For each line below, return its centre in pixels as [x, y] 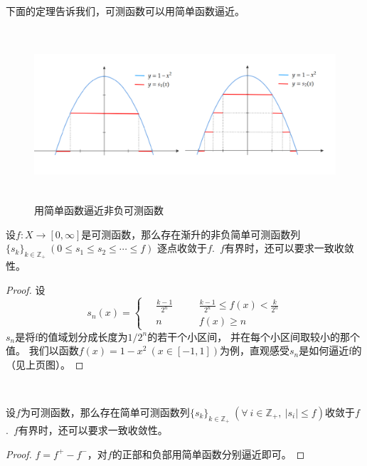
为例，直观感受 [254, 350]
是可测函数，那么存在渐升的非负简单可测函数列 [191, 234]
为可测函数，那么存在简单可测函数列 [105, 412]
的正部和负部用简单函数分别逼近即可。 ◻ [208, 454]
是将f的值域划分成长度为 [71, 336]
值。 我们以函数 [42, 350]
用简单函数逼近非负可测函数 [99, 210]
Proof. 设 [26, 290]
